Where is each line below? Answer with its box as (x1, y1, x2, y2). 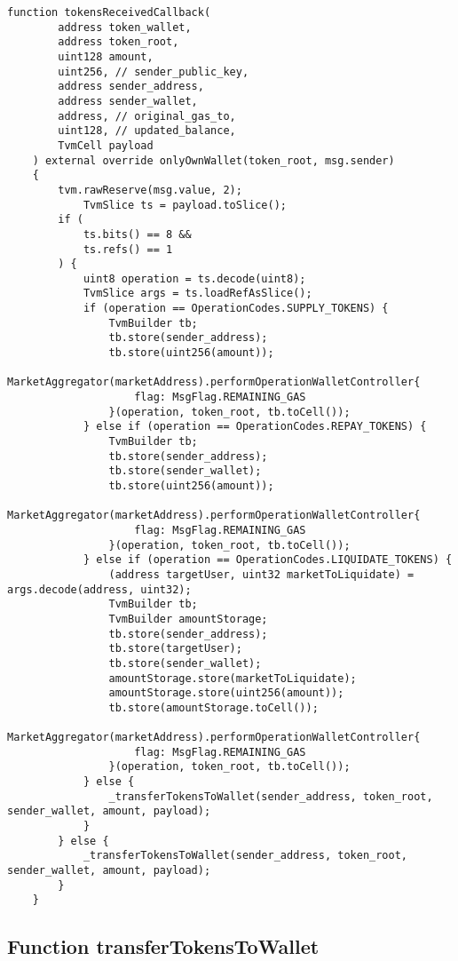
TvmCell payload (58, 139, 154, 152)
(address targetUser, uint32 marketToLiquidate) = (108, 568, 415, 581)
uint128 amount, (58, 50, 154, 63)
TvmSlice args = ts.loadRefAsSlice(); (83, 287, 312, 300)
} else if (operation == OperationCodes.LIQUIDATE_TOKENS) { (83, 553, 453, 567)
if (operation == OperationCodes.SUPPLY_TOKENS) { (83, 302, 389, 315)
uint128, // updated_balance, (58, 124, 236, 138)
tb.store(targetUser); (108, 642, 242, 655)
